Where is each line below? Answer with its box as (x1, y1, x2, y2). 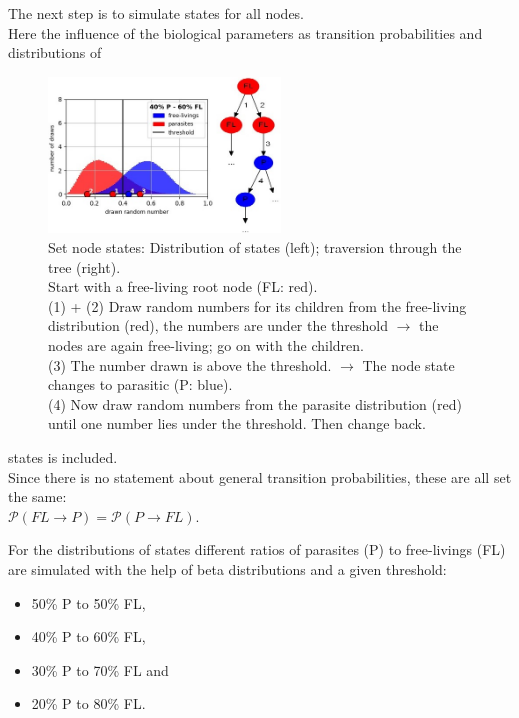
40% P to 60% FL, (31, 626, 146, 647)
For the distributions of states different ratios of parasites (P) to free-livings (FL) (8, 539, 506, 560)
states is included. (8, 446, 118, 467)
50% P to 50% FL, (31, 592, 146, 613)
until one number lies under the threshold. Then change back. (48, 413, 426, 434)
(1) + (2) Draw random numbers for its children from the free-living (48, 295, 467, 316)
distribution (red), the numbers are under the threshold (48, 315, 389, 336)
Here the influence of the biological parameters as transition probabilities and (8, 22, 483, 43)
